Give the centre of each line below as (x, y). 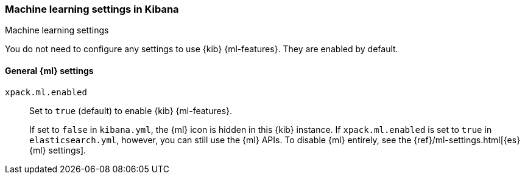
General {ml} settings (49, 70)
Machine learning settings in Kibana (92, 9)
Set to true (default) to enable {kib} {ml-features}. (131, 110)
